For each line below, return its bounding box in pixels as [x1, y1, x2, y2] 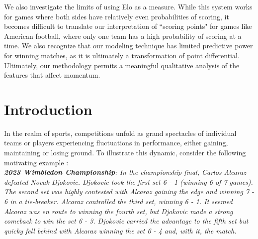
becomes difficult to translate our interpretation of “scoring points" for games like [4, 21, 252, 31]
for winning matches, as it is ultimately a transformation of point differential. [4, 50, 240, 60]
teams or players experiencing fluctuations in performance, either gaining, [4, 137, 228, 148]
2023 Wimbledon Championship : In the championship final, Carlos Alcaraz [4, 167, 246, 177]
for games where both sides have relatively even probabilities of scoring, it [4, 11, 229, 21]
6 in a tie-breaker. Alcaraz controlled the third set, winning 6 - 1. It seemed [4, 196, 233, 207]
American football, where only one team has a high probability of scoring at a [4, 30, 242, 41]
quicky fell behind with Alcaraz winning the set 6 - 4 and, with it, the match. [4, 225, 237, 236]
